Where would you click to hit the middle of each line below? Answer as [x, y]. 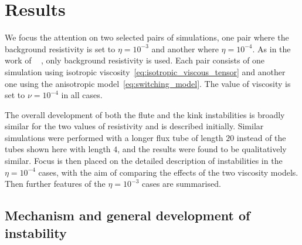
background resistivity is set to [60, 48]
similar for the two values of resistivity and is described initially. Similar [134, 126]
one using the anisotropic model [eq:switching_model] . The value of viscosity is [148, 83]
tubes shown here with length [58, 149]
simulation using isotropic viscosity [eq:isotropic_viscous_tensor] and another [145, 71]
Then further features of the [55, 184]
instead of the [261, 137]
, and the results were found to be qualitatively [202, 149]
